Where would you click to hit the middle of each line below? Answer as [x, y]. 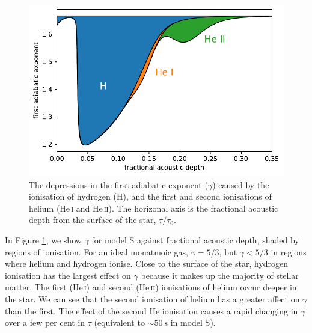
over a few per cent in [45, 322]
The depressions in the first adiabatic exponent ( [118, 184]
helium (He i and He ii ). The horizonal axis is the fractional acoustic [154, 208]
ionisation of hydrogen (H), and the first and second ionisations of [150, 196]
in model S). [193, 322]
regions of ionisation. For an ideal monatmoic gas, [97, 252]
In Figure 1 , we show [43, 240]
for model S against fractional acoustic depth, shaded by [195, 240]
